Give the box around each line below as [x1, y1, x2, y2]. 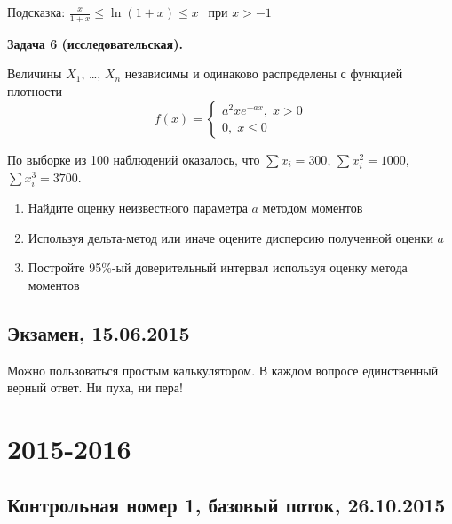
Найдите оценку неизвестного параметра [28, 198, 248, 216]
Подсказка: [7, 3, 66, 20]
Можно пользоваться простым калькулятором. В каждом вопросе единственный [7, 360, 439, 379]
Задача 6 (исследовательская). [7, 34, 183, 52]
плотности [7, 82, 63, 101]
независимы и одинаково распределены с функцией [124, 64, 403, 83]
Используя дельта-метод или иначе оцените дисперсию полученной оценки [28, 228, 433, 246]
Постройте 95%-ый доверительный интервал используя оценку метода [28, 258, 408, 277]
